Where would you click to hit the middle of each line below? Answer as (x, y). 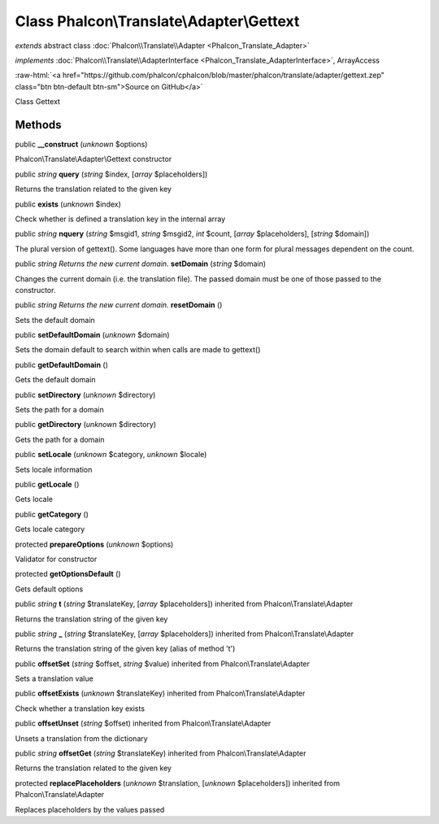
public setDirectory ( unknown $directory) (85, 395)
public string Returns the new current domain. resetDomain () (119, 305)
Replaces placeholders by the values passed (90, 809)
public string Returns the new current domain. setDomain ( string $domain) (141, 264)
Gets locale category (50, 530)
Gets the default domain (56, 380)
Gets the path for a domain (60, 439)
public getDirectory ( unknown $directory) (86, 425)
